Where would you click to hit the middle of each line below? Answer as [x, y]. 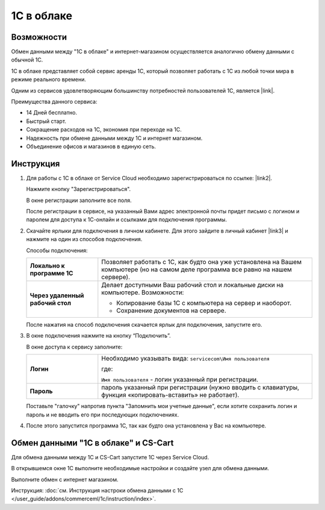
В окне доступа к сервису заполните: [74, 347]
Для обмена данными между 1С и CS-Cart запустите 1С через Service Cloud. [110, 457]
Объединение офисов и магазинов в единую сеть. [91, 146]
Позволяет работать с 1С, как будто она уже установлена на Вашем [202, 262]
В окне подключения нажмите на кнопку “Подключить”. [98, 336]
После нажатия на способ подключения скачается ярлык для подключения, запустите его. [144, 325]
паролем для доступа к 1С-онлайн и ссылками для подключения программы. [126, 219]
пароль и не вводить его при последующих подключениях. [103, 414]
